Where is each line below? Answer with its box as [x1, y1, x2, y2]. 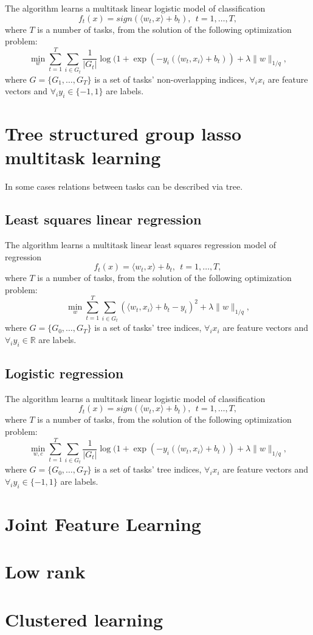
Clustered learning [5, 606, 163, 631]
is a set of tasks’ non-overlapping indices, [94, 72, 247, 85]
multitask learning [5, 145, 161, 170]
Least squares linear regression [5, 210, 202, 229]
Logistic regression [5, 363, 124, 382]
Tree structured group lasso [5, 121, 242, 146]
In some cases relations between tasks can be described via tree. [5, 180, 243, 193]
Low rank [5, 559, 86, 584]
